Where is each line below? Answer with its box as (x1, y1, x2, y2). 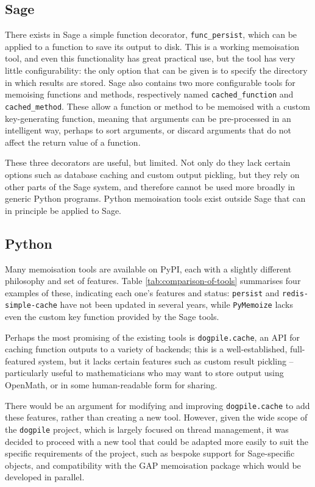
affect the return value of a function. (5, 135, 141, 148)
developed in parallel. (5, 471, 85, 483)
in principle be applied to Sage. (5, 204, 122, 216)
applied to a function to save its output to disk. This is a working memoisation (5, 40, 300, 52)
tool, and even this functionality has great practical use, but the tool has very (5, 52, 296, 65)
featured (5, 354, 36, 367)
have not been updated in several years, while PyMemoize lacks (60, 298, 294, 311)
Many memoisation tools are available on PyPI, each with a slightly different (5, 262, 292, 275)
